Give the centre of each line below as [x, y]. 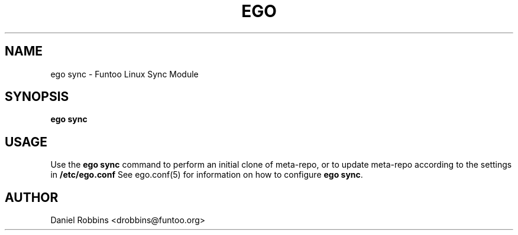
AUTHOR [32, 197]
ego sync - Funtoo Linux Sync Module [124, 74]
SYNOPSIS [37, 97]
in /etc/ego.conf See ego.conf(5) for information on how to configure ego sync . [207, 175]
